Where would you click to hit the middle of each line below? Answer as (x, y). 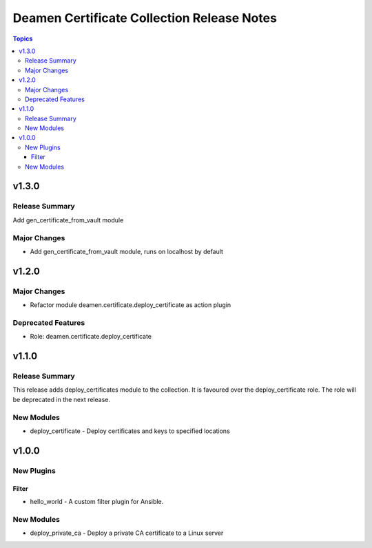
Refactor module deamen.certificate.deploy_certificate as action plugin (130, 305)
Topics (23, 39)
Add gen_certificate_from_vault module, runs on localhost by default (127, 251)
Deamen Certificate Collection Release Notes (145, 18)
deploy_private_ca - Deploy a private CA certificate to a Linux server (127, 533)
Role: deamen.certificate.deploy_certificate (91, 337)
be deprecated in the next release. (61, 399)
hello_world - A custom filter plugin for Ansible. (97, 501)
